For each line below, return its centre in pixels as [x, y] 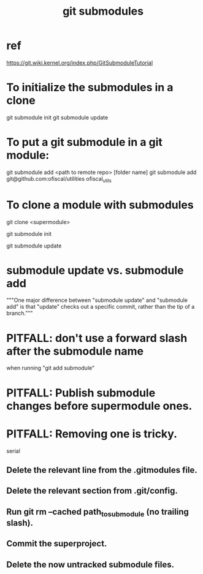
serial [13, 451]
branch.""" [20, 313]
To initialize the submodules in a [90, 88]
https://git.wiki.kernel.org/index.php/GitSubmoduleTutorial [80, 62]
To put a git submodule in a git [84, 142]
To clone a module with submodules [100, 205]
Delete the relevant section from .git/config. [92, 491]
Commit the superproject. [57, 544]
